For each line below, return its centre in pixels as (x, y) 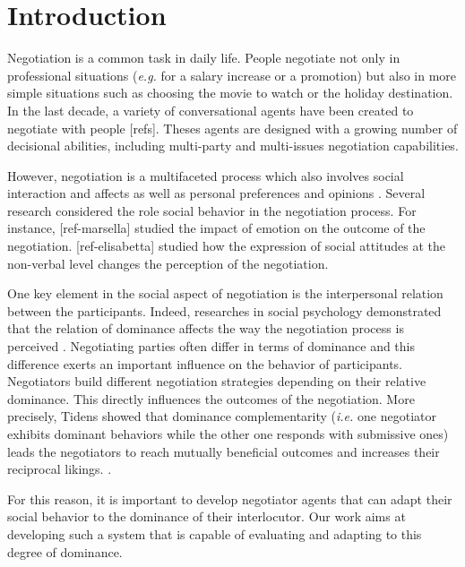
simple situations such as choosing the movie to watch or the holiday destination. (230, 93)
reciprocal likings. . (60, 469)
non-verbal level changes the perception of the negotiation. (168, 263)
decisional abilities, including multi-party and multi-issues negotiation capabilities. (233, 146)
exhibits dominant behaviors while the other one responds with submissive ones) (228, 434)
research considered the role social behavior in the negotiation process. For (212, 210)
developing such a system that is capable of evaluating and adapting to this (215, 533)
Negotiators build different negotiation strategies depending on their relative (217, 381)
